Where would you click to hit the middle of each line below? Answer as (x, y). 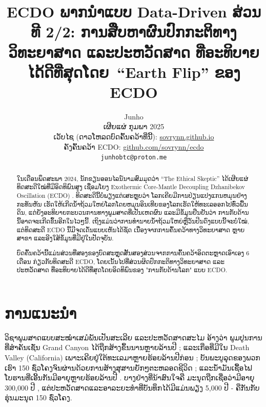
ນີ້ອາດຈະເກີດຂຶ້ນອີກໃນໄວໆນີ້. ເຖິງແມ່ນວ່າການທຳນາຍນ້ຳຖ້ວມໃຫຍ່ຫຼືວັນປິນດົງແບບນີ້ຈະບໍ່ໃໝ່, (133, 221)
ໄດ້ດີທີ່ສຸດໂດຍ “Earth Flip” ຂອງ (134, 72)
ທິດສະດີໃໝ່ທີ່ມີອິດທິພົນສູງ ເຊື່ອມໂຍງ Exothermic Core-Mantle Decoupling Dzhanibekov (131, 187)
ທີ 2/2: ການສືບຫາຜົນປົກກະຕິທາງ (134, 32)
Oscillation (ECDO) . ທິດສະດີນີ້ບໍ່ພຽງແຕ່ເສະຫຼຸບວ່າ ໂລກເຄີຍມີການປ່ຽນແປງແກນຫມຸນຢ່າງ (132, 196)
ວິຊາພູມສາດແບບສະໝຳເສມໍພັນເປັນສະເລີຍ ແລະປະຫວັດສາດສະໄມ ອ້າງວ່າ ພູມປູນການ (134, 337)
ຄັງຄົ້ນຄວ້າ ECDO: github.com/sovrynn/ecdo (134, 146)
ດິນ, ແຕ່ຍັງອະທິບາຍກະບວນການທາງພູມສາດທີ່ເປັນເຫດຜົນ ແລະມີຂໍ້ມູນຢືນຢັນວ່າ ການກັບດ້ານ (133, 212)
